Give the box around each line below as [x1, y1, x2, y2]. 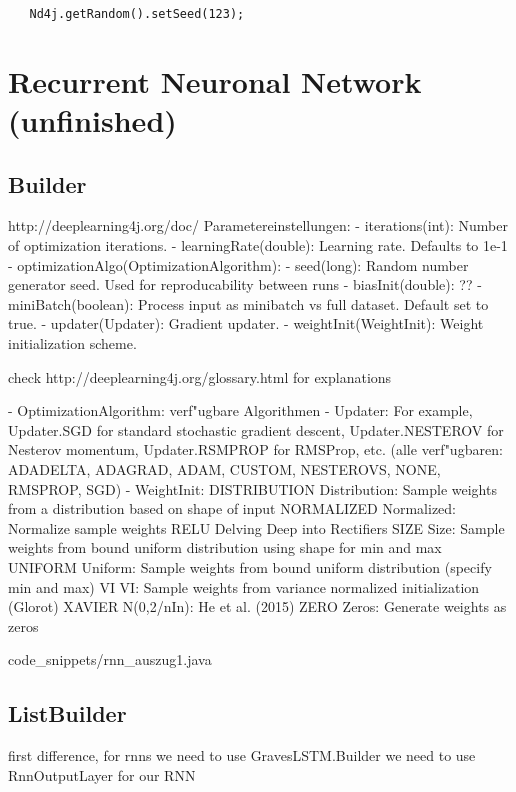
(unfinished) [8, 100, 177, 141]
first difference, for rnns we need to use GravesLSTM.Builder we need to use [8, 745, 476, 766]
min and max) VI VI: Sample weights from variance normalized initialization [8, 576, 480, 597]
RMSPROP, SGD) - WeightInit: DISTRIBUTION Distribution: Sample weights [8, 478, 497, 499]
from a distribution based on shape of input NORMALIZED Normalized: [8, 498, 457, 519]
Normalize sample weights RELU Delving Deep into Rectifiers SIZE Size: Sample [8, 517, 505, 538]
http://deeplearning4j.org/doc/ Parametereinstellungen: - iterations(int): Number [8, 215, 508, 236]
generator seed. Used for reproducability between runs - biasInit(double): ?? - [8, 274, 482, 295]
